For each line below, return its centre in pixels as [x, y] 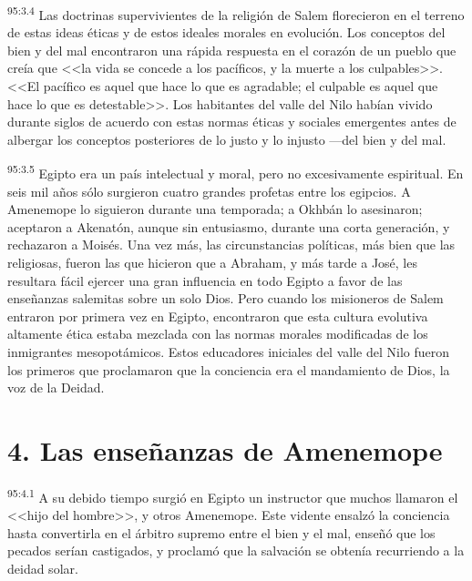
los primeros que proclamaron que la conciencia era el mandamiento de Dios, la [229, 369]
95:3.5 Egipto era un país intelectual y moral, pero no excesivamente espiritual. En [236, 172]
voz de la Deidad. [56, 387]
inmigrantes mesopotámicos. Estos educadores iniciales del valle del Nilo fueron [228, 352]
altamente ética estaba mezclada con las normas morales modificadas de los [218, 334]
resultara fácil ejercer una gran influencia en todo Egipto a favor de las [205, 280]
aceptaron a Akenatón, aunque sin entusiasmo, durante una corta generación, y [229, 226]
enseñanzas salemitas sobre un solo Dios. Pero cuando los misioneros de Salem [226, 298]
